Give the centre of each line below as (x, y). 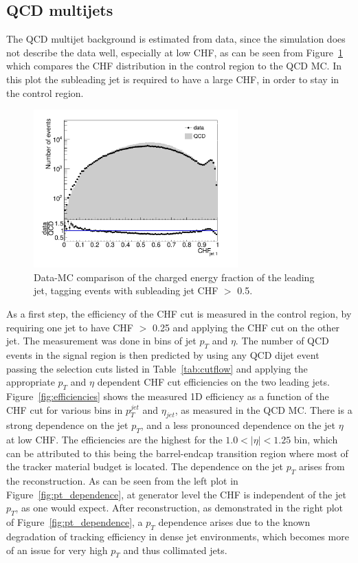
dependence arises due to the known (234, 522)
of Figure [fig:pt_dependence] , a (75, 522)
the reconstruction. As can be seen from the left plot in (122, 481)
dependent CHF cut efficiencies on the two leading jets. (213, 382)
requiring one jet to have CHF (70, 327)
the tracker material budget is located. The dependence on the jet (145, 466)
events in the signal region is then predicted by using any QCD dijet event (163, 355)
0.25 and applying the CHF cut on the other (246, 327)
